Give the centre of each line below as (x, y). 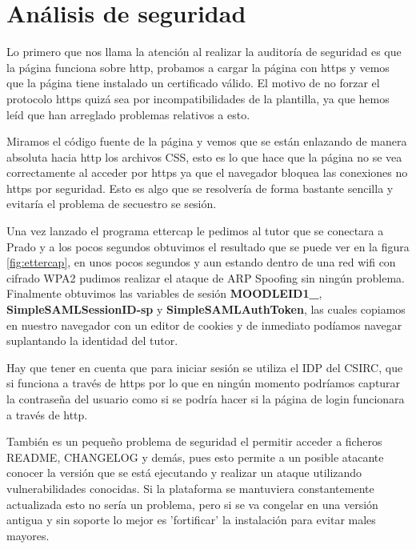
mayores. (28, 535)
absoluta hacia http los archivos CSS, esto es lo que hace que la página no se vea (204, 156)
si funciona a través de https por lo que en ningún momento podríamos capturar (204, 383)
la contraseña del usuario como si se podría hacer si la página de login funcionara (206, 399)
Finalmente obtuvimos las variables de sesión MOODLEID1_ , (164, 293)
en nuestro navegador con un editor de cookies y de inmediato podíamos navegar (204, 325)
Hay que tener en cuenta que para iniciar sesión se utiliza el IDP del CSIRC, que (205, 367)
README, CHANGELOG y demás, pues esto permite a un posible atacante (195, 457)
